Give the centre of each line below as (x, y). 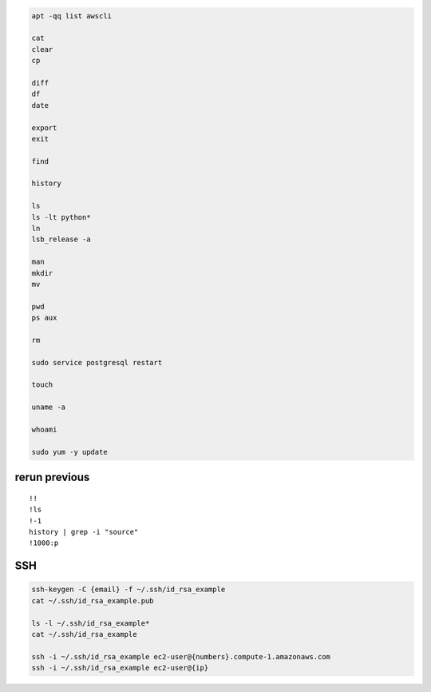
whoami (44, 430)
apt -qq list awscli (71, 16)
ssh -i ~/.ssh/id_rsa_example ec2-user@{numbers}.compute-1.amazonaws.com (181, 656)
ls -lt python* (61, 217)
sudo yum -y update (69, 452)
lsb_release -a (61, 239)
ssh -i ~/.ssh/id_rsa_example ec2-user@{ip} (120, 668)
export (44, 127)
